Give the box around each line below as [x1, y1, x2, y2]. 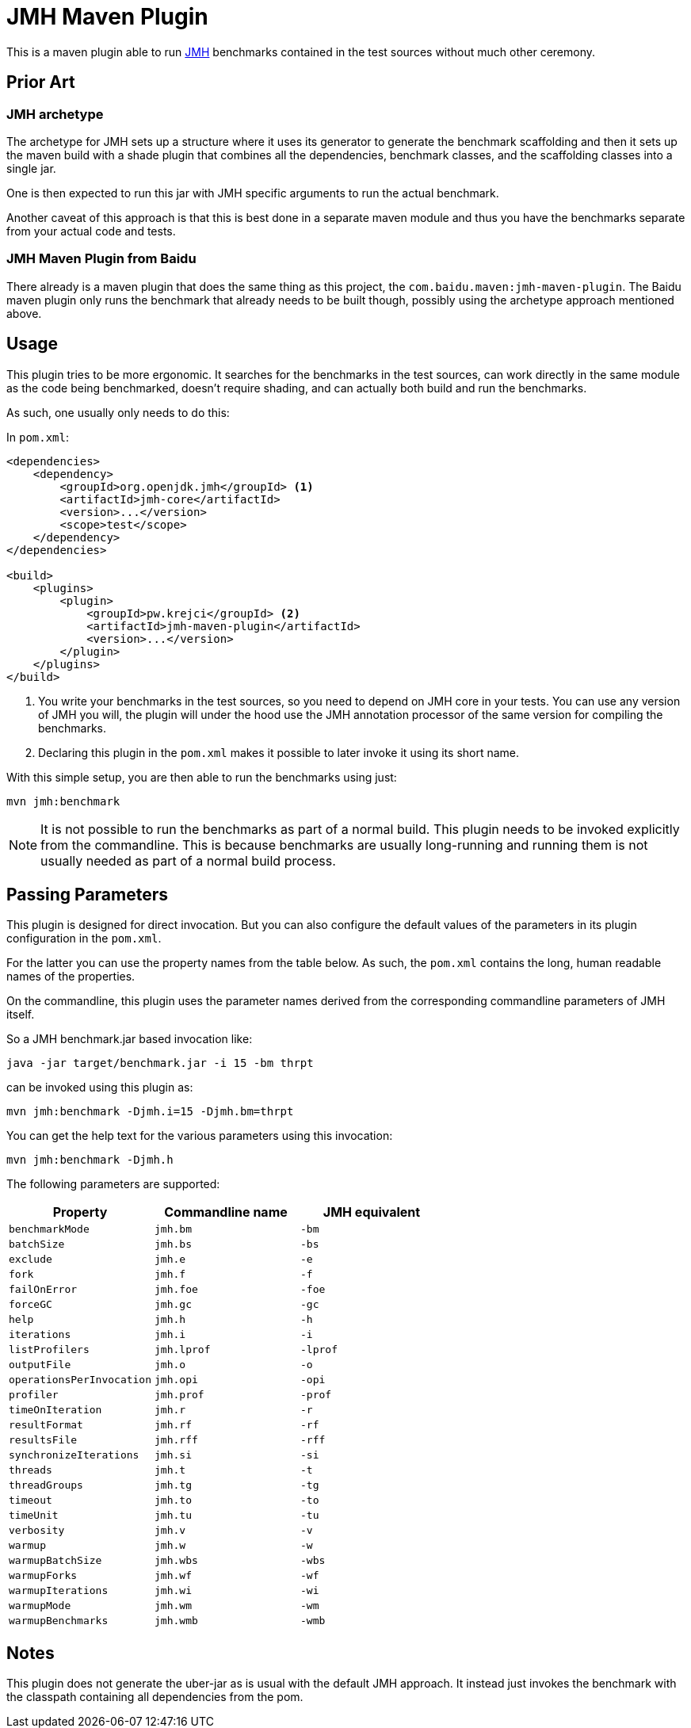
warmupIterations [9, 1585, 109, 1597]
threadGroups [9, 1479, 83, 1492]
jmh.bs [155, 1238, 192, 1251]
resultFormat [9, 1419, 83, 1432]
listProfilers [9, 1344, 90, 1356]
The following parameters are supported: [6, 1177, 220, 1191]
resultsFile [9, 1434, 78, 1447]
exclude [9, 1253, 52, 1266]
